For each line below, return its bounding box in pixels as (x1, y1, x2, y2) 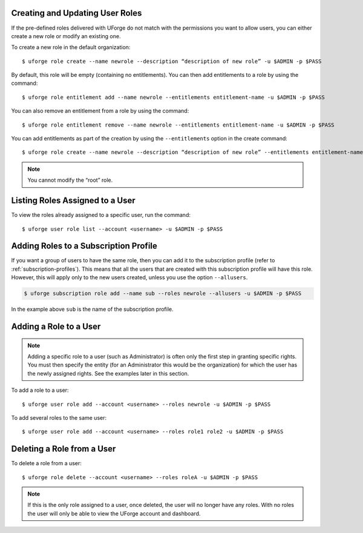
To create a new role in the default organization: (11, 44, 131, 51)
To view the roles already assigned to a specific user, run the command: (11, 211, 191, 219)
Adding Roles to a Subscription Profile (11, 241, 157, 251)
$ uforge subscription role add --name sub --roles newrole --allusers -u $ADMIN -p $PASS (24, 290, 302, 297)
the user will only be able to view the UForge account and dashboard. (27, 509, 201, 517)
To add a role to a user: (11, 386, 69, 394)
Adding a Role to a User (11, 321, 101, 331)
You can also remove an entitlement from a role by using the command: (11, 107, 189, 114)
